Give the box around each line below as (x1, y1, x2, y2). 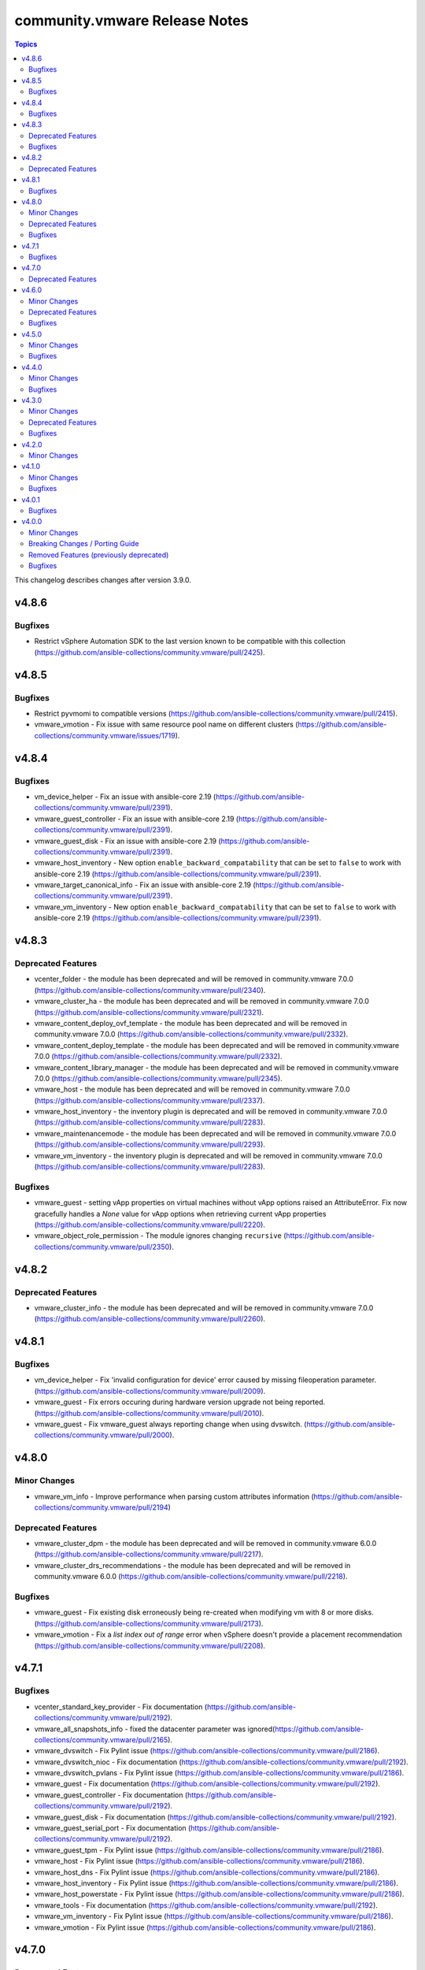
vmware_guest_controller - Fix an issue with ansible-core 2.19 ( (34, 814, 239, 823)
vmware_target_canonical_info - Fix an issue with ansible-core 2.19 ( (34, 880, 256, 890)
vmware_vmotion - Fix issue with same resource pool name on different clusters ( (34, 719, 298, 729)
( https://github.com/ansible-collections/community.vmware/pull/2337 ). (34, 1095, 265, 1105)
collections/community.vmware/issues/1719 (34, 730, 176, 740)
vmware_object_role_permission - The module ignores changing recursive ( (34, 1231, 286, 1240)
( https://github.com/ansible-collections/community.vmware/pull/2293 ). (34, 1139, 265, 1150)
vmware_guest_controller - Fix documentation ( (34, 1790, 188, 1800)
